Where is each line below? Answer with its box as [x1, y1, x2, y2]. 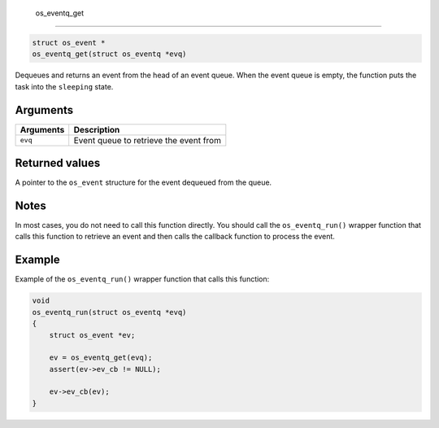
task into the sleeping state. [15, 81, 114, 91]
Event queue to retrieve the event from [73, 134, 221, 146]
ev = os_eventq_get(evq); [49, 353, 153, 362]
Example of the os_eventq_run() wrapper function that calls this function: [15, 274, 270, 284]
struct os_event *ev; [49, 330, 136, 339]
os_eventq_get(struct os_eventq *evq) [32, 50, 187, 59]
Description [73, 124, 120, 135]
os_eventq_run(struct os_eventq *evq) [32, 308, 187, 317]
